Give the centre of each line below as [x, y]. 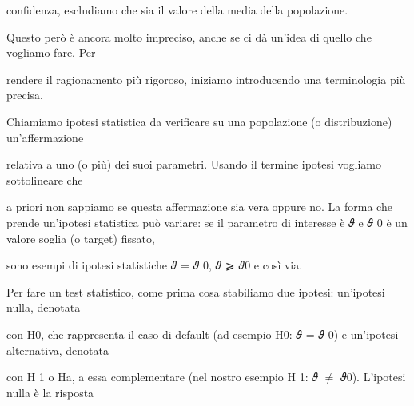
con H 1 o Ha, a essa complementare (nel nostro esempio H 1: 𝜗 [162, 377]
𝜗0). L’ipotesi [373, 377]
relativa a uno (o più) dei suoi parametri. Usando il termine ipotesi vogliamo [194, 164]
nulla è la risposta [50, 392]
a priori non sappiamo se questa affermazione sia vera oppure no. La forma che [199, 207]
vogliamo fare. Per [51, 52]
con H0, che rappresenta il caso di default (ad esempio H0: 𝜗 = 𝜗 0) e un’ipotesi [203, 334]
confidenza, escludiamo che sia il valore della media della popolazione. [177, 10]
